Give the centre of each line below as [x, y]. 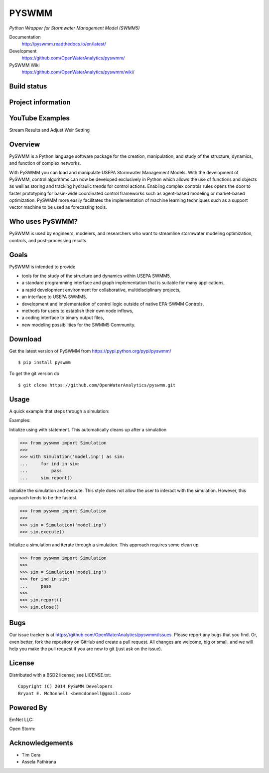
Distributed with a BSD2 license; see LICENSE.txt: [60, 675]
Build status [28, 86]
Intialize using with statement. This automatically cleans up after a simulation [88, 429]
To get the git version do [34, 374]
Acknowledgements [41, 743]
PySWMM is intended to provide [42, 267]
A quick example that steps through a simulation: [59, 411]
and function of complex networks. [45, 163]
